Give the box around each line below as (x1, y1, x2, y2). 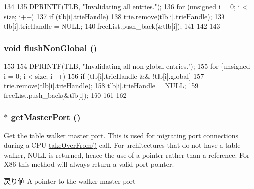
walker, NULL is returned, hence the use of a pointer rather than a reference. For (4, 149, 250, 159)
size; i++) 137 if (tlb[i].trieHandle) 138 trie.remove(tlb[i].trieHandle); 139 (4, 11, 225, 21)
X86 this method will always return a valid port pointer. (4, 159, 174, 169)
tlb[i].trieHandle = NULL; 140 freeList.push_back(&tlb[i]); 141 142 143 (4, 21, 220, 31)
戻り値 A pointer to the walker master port (4, 175, 136, 186)
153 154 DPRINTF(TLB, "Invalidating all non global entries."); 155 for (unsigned (4, 61, 250, 71)
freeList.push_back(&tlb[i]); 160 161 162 (4, 90, 127, 100)
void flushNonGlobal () (4, 41, 97, 54)
